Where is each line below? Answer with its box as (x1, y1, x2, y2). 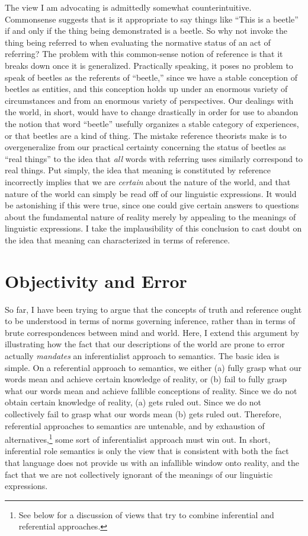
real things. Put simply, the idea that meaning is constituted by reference (5, 164, 271, 176)
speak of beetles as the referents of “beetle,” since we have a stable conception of (5, 71, 297, 83)
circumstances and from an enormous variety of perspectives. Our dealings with (5, 94, 294, 106)
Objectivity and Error (5, 268, 187, 293)
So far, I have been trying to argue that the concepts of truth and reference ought (5, 303, 302, 315)
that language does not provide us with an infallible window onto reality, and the (5, 456, 299, 468)
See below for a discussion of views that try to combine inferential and (18, 508, 274, 521)
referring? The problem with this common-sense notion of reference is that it (5, 47, 283, 60)
